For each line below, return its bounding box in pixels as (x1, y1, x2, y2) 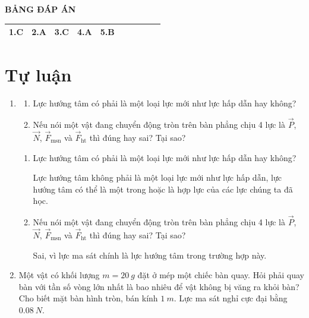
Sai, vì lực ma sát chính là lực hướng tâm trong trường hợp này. (33, 248, 267, 261)
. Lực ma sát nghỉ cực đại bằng (174, 292, 288, 304)
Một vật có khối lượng (18, 269, 100, 281)
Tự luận (5, 62, 72, 87)
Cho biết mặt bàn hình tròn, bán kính (18, 292, 158, 304)
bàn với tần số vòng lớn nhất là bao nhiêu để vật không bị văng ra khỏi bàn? (18, 280, 299, 292)
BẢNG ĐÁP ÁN (5, 3, 76, 15)
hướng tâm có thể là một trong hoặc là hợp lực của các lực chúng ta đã (33, 182, 293, 195)
